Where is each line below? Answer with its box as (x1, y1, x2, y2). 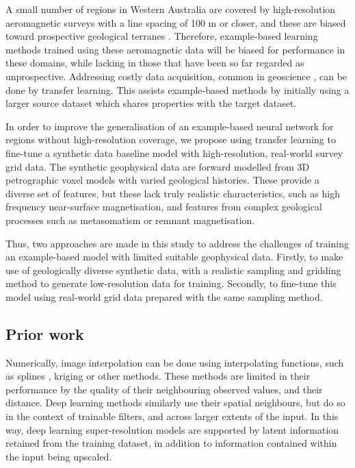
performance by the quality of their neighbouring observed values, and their (5, 382, 323, 396)
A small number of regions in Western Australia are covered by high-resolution (5, 2, 336, 16)
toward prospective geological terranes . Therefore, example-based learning (5, 29, 318, 43)
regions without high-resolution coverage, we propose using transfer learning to (5, 132, 336, 147)
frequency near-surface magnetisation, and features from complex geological (5, 199, 322, 214)
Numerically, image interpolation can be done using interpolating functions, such (5, 355, 344, 369)
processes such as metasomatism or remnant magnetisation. (5, 212, 255, 227)
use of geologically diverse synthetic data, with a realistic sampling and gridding (5, 262, 341, 277)
